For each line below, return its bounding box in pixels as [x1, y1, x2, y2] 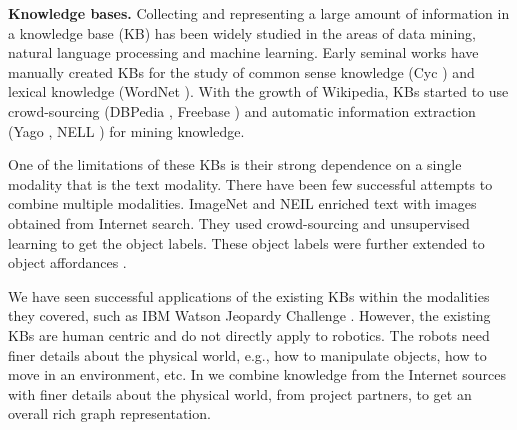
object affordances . [8, 252, 127, 273]
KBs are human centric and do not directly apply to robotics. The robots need [8, 324, 490, 345]
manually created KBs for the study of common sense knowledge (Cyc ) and [8, 61, 475, 82]
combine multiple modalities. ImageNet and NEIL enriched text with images [8, 193, 477, 214]
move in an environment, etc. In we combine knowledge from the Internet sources [8, 364, 507, 385]
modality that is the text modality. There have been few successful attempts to [8, 173, 493, 194]
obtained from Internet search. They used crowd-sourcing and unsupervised [8, 212, 470, 233]
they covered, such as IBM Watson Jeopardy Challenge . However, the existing [8, 305, 491, 326]
